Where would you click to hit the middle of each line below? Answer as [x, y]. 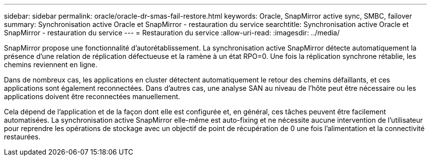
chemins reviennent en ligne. [51, 65]
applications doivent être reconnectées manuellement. [92, 96]
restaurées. [22, 137]
